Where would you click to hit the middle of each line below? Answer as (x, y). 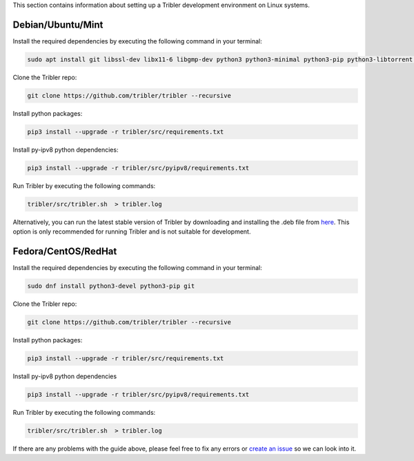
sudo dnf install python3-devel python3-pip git (111, 286)
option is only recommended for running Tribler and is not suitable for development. (132, 232)
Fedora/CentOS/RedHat (65, 251)
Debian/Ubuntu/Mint (58, 24)
